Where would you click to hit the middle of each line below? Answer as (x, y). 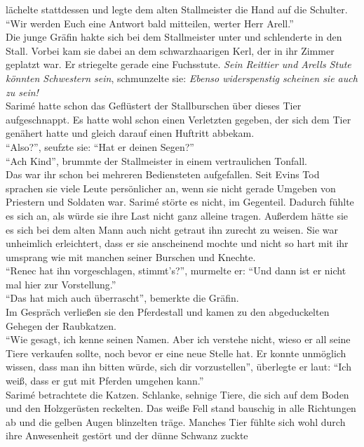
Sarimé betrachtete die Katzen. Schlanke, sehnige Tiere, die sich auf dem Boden (177, 394)
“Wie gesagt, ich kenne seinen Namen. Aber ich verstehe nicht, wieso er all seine (178, 339)
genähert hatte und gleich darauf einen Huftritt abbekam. (130, 133)
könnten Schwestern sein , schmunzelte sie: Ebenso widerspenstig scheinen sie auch (182, 78)
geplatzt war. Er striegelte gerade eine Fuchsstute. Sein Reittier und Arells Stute (178, 64)
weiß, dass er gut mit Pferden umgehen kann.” (105, 381)
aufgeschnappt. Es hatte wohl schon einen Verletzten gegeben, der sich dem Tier (178, 119)
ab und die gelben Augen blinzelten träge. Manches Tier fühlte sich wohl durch (176, 421)
